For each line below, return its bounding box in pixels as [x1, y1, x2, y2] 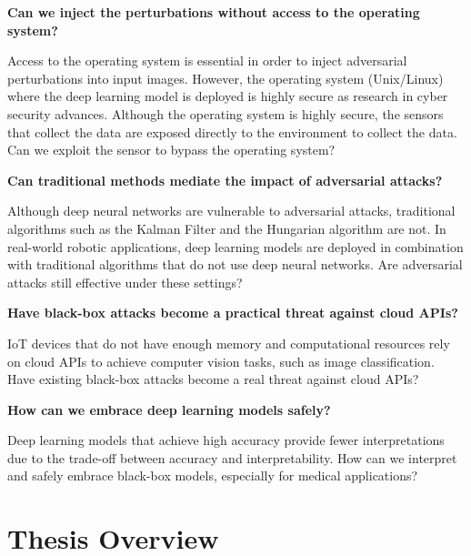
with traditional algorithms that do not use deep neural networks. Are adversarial [7, 255, 463, 274]
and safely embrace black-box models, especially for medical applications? [7, 466, 418, 485]
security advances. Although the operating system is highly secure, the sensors [7, 104, 444, 123]
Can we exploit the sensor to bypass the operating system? [7, 140, 336, 159]
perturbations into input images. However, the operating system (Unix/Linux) [7, 68, 444, 87]
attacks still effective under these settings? [7, 272, 243, 291]
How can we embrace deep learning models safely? [7, 399, 331, 419]
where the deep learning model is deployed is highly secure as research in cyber [7, 86, 448, 106]
